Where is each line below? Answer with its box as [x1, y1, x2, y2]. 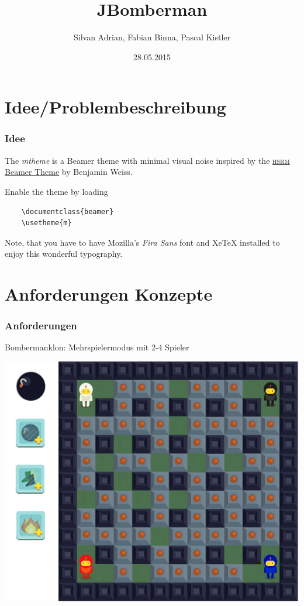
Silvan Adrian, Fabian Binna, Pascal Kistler [73, 31, 231, 43]
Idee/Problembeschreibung [5, 95, 226, 119]
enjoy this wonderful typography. [5, 247, 123, 260]
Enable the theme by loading [5, 185, 108, 197]
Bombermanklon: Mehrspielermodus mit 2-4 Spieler [5, 341, 189, 353]
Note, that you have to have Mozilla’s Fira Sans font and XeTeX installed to [5, 236, 280, 248]
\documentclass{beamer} [21, 207, 114, 216]
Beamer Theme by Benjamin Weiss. [5, 166, 133, 178]
